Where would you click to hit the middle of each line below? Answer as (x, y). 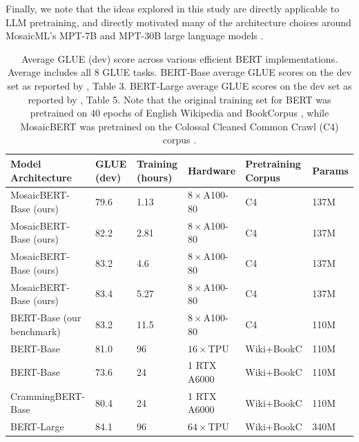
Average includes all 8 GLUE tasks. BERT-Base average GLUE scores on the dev (179, 72)
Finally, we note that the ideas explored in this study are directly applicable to (173, 8)
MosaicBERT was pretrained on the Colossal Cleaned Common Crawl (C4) (179, 126)
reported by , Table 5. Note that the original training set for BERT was (179, 99)
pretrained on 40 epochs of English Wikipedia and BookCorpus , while (179, 113)
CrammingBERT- (48, 395)
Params (330, 170)
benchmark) (36, 331)
